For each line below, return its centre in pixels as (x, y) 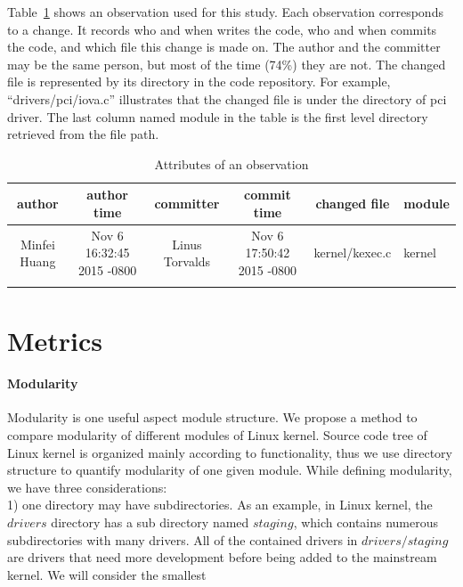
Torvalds (187, 261)
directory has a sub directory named (150, 522)
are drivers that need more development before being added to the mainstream (222, 557)
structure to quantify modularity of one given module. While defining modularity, (230, 470)
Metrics (55, 340)
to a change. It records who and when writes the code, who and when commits (222, 29)
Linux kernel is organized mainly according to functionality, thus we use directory (230, 452)
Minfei (37, 244)
